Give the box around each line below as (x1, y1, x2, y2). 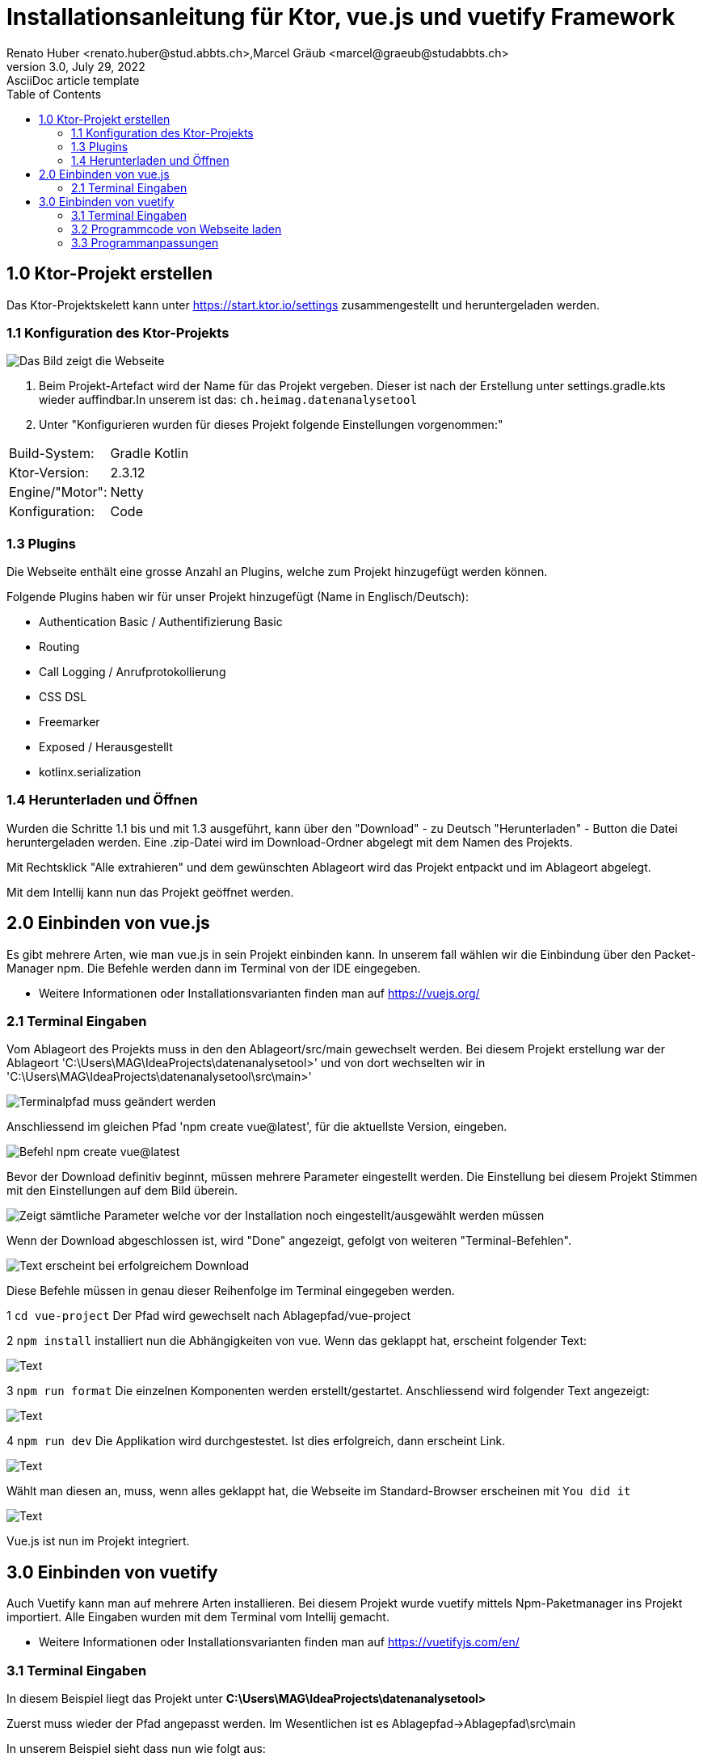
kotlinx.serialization (39, 765, 141, 780)
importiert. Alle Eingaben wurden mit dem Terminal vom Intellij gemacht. (6, 1610, 389, 1624)
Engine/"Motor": (9, 484, 107, 501)
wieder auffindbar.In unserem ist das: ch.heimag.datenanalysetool (39, 393, 417, 407)
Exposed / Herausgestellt (39, 740, 173, 754)
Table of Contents (6, 86, 102, 101)
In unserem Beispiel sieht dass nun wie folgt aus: (6, 1742, 266, 1756)
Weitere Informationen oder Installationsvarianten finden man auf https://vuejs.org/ (39, 986, 480, 1000)
